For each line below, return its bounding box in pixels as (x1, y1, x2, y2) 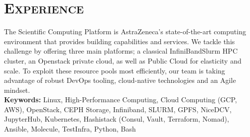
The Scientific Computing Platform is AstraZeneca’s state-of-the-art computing (4, 26, 246, 37)
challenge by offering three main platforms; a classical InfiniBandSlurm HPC (4, 46, 238, 56)
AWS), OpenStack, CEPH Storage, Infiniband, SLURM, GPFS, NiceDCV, (4, 104, 232, 114)
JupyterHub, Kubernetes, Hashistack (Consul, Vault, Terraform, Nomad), (4, 114, 229, 124)
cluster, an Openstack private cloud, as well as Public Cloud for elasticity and (4, 55, 242, 66)
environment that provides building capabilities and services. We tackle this (4, 36, 235, 46)
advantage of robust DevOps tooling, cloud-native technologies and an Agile (4, 75, 236, 85)
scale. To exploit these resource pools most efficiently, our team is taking (4, 65, 225, 75)
